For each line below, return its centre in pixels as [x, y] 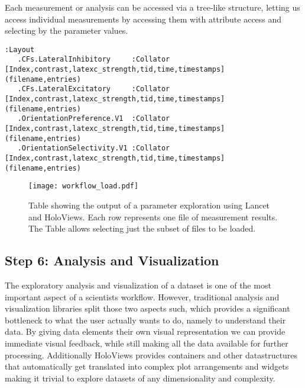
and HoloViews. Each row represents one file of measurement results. [153, 217]
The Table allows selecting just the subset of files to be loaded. [142, 228]
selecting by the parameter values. [66, 31]
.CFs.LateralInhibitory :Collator [94, 60]
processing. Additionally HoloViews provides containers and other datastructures [151, 355]
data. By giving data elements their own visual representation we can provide [145, 331]
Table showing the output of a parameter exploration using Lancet [149, 205]
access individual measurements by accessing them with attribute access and [143, 19]
